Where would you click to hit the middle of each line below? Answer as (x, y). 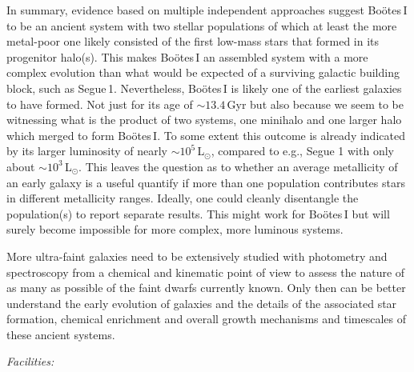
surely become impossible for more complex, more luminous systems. (175, 229)
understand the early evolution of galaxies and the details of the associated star (202, 303)
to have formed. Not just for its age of (100, 104)
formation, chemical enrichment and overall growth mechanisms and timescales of (206, 319)
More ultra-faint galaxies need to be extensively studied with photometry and (197, 256)
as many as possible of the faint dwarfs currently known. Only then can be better (206, 288)
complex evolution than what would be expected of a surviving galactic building (203, 72)
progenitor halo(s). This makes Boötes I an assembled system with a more (187, 56)
